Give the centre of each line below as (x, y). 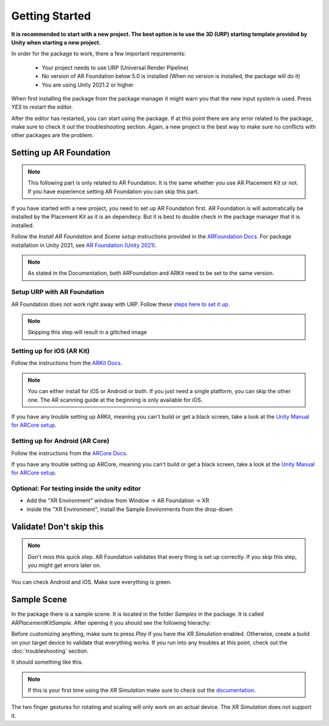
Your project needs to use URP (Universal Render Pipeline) (115, 68)
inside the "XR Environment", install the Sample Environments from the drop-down (129, 509)
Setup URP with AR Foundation (58, 292)
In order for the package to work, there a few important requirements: (98, 54)
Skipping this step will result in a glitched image (87, 332)
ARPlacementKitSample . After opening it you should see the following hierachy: (111, 622)
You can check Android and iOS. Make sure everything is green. (91, 582)
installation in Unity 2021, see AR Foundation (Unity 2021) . (84, 245)
